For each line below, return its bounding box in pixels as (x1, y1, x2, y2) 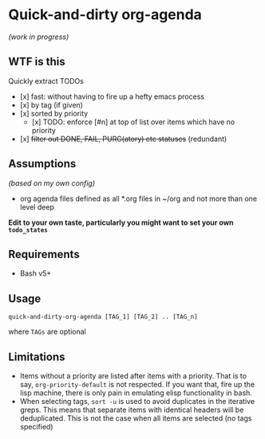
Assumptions (8, 157, 77, 171)
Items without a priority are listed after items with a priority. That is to (19, 371, 247, 380)
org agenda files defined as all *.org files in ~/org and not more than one (19, 194, 258, 203)
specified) (19, 422, 53, 431)
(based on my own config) (8, 178, 96, 188)
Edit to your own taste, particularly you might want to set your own (8, 218, 234, 227)
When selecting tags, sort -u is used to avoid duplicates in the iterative (19, 397, 255, 406)
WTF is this (8, 55, 65, 69)
